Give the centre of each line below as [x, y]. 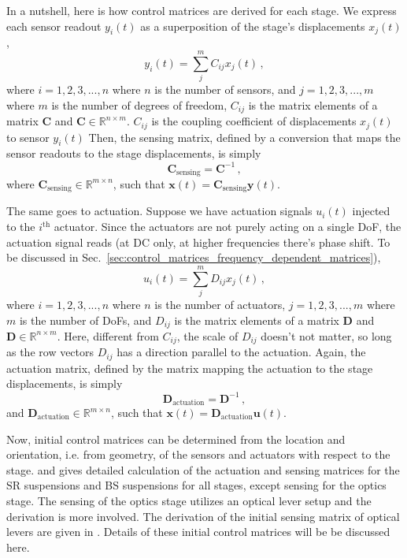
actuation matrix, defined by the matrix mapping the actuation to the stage [190, 368]
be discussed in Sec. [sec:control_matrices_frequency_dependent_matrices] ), [194, 257]
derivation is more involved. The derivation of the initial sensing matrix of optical [203, 516]
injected [371, 211]
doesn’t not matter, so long [326, 335]
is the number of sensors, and [225, 89]
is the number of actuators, [220, 304]
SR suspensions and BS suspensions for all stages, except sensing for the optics [196, 485]
